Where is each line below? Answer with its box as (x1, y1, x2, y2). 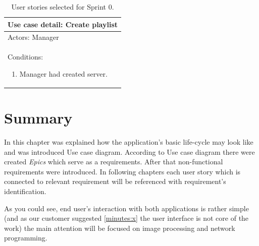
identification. (4, 186, 46, 197)
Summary (4, 107, 73, 128)
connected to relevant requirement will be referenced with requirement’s (4, 176, 226, 187)
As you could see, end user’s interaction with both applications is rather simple (4, 203, 249, 213)
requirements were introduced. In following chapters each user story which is (4, 166, 241, 176)
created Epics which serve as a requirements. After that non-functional (4, 156, 223, 167)
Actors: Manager (8, 32, 59, 42)
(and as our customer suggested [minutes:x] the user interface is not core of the (4, 213, 249, 223)
